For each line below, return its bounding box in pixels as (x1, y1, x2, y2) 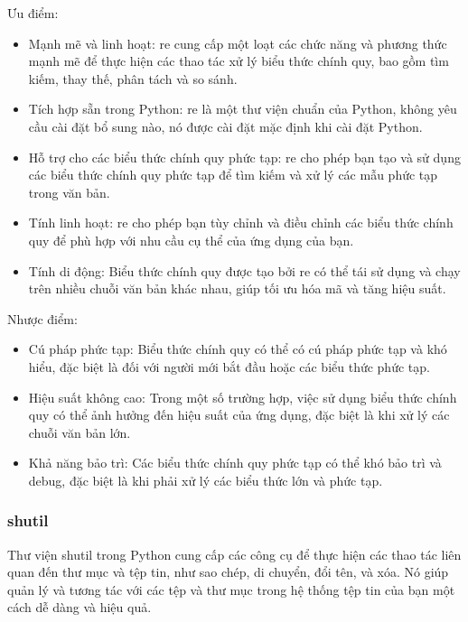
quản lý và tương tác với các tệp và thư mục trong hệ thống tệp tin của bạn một (7, 580, 455, 599)
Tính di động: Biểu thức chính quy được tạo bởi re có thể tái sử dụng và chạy (28, 261, 461, 280)
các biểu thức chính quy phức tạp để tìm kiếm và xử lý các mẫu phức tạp (28, 165, 438, 184)
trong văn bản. (28, 182, 110, 201)
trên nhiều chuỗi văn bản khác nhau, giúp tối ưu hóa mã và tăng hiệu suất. (28, 279, 446, 298)
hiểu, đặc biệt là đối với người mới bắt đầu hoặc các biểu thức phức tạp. (28, 357, 430, 376)
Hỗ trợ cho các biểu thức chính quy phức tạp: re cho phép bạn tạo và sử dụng (28, 147, 461, 166)
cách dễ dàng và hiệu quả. (7, 598, 152, 617)
